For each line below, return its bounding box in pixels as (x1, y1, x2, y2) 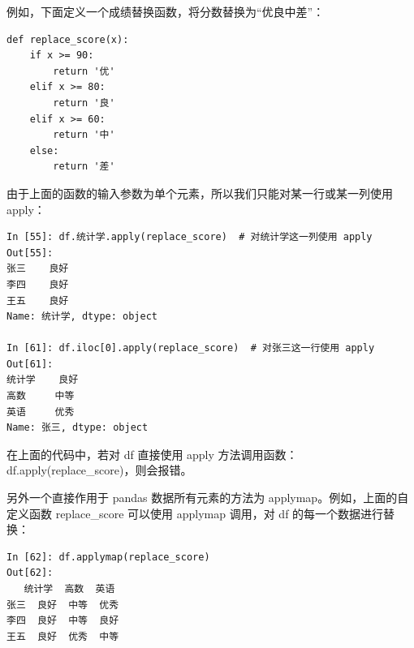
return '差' (53, 161, 115, 173)
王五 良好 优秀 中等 (6, 630, 119, 642)
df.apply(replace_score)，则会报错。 (6, 461, 192, 478)
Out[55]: (6, 247, 54, 259)
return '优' (53, 65, 115, 77)
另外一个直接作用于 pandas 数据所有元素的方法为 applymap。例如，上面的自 (6, 489, 409, 506)
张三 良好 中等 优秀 (6, 599, 119, 611)
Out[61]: (6, 358, 54, 370)
